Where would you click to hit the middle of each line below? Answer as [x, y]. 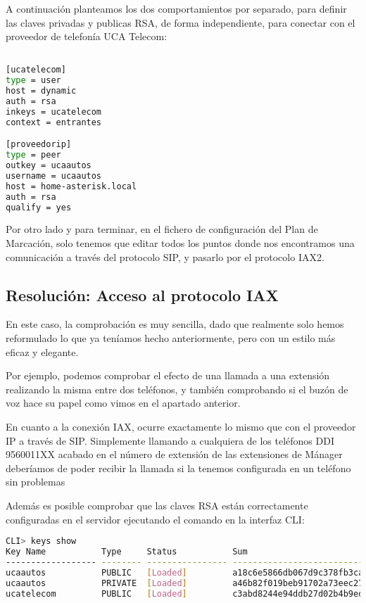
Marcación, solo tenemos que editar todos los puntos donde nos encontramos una [180, 243]
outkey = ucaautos [49, 166]
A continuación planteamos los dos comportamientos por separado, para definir [176, 8]
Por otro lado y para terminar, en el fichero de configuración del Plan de [162, 229]
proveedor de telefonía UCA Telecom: [87, 36]
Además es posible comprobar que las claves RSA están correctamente [157, 505]
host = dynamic [41, 91]
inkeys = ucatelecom [54, 112]
